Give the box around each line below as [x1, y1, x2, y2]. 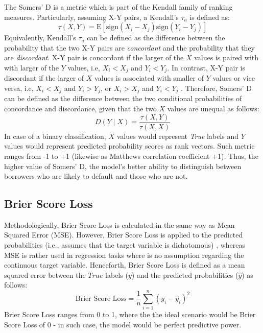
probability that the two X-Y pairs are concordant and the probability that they [4, 42, 255, 53]
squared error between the [4, 269, 86, 280]
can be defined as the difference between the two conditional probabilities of [4, 93, 242, 104]
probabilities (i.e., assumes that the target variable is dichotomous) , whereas [4, 240, 246, 250]
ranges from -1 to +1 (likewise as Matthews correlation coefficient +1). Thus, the [4, 150, 258, 161]
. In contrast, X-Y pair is [167, 62, 245, 73]
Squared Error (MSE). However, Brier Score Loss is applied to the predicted [4, 229, 243, 240]
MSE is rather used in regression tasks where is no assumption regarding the [4, 249, 244, 260]
